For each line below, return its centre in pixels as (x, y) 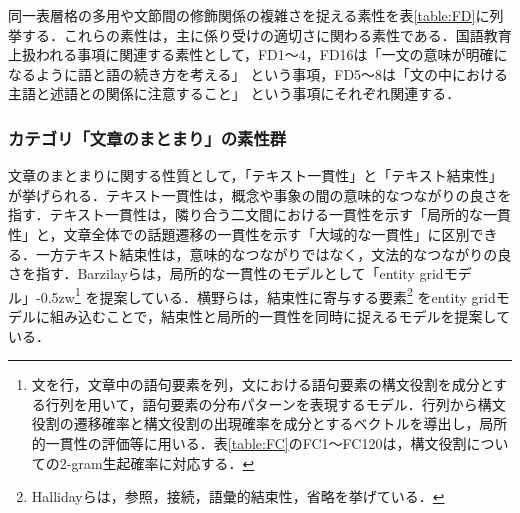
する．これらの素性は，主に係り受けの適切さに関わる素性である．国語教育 (266, 34)
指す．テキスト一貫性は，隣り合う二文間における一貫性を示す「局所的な (246, 214)
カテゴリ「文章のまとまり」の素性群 (147, 137)
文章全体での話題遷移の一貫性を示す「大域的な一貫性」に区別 (266, 233)
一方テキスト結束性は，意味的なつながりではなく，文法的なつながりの (266, 253)
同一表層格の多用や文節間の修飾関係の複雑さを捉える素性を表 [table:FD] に (249, 15)
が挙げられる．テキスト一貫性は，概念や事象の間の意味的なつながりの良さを (260, 194)
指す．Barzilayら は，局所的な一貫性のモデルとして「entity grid (239, 273)
